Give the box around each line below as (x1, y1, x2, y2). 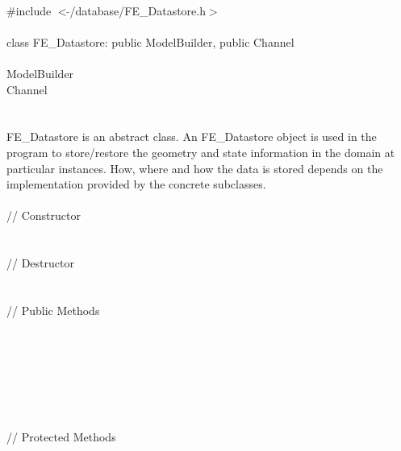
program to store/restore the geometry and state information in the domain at (6, 143, 395, 160)
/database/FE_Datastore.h (69, 2, 206, 19)
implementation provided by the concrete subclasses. (6, 176, 266, 192)
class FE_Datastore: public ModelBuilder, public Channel (6, 33, 294, 50)
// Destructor (6, 254, 74, 271)
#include (6, 2, 52, 19)
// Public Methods (6, 301, 100, 318)
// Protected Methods (6, 428, 116, 445)
